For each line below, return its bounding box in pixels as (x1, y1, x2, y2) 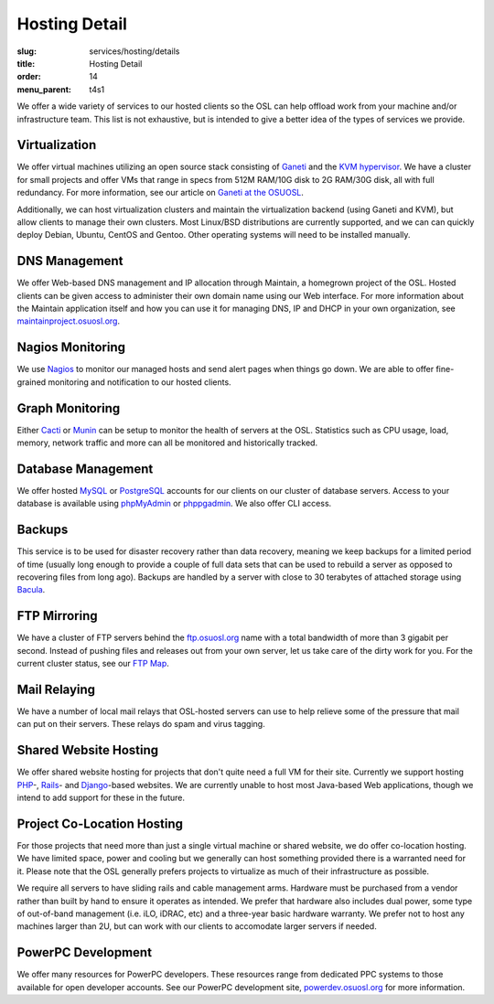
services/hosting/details (89, 46, 180, 57)
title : (16, 58, 36, 69)
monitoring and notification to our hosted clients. (48, 376, 232, 388)
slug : (16, 46, 37, 57)
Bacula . (16, 584, 46, 595)
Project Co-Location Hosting (16, 816, 183, 831)
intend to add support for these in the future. (16, 792, 185, 804)
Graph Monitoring (16, 401, 121, 416)
